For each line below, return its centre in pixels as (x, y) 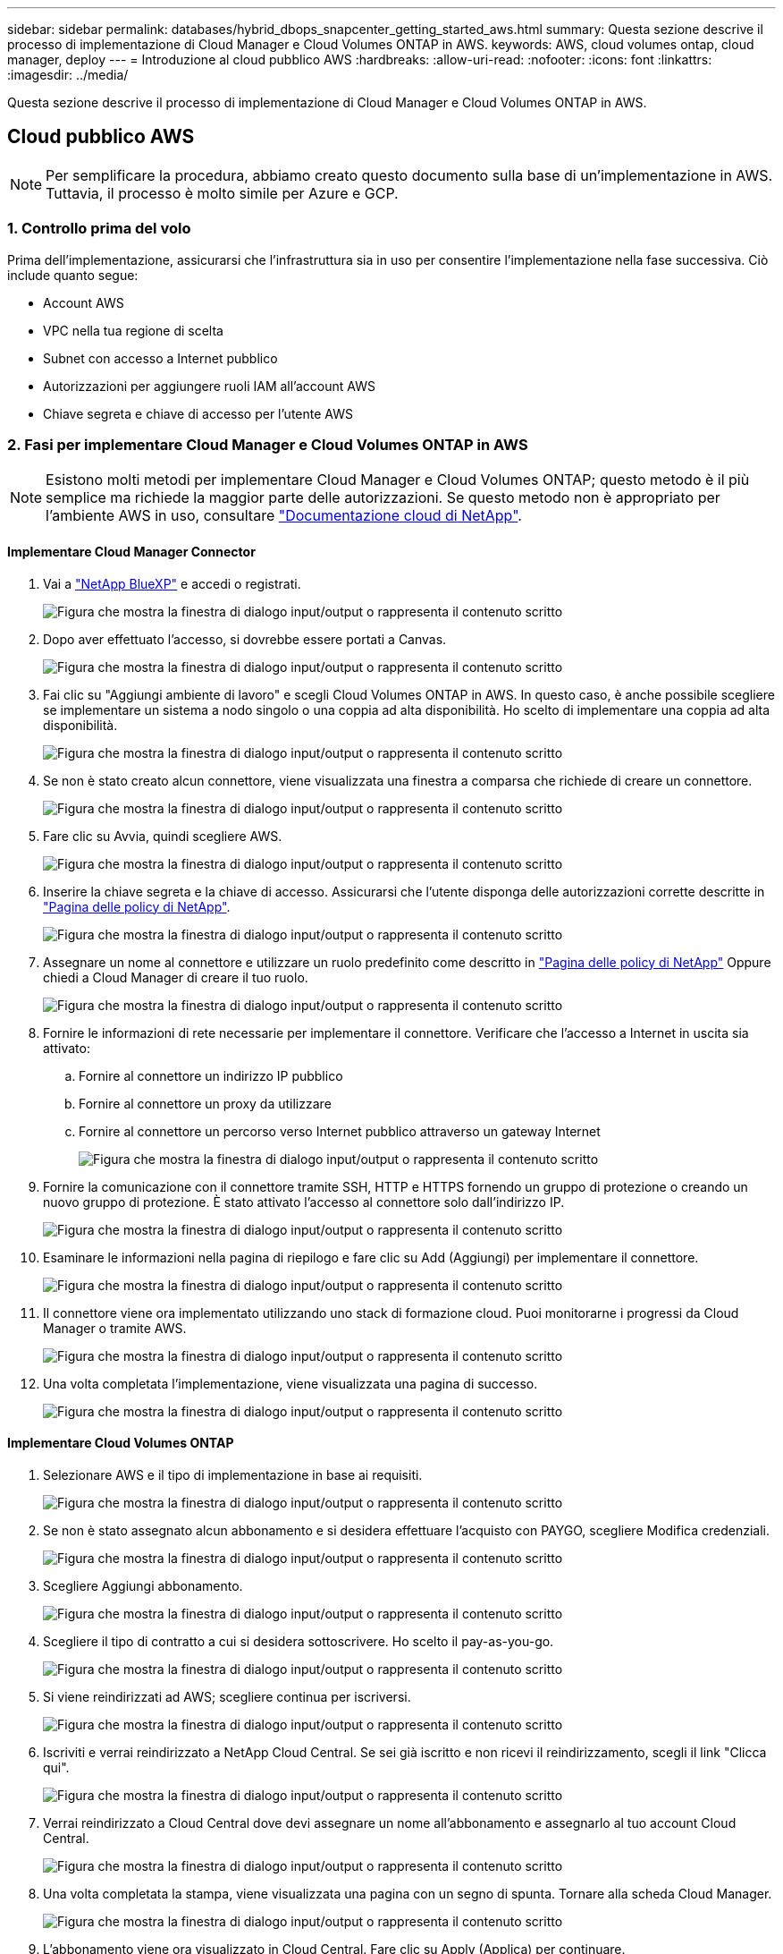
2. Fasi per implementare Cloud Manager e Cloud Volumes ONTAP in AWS (268, 444)
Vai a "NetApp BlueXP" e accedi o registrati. (172, 583)
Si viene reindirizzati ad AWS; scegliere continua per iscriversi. (227, 1696)
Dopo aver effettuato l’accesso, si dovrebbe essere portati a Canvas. (245, 639)
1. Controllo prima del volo (99, 229)
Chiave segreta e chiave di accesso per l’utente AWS (198, 413)
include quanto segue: (73, 275)
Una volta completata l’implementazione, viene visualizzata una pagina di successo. (290, 1383)
